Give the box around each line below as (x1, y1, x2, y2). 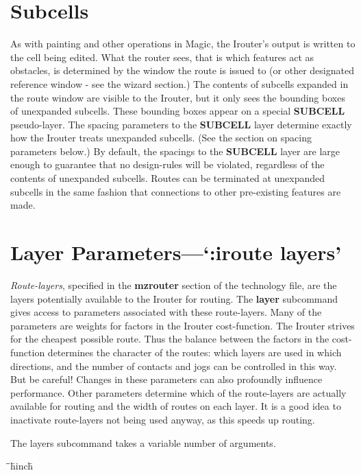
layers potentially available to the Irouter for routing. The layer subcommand (10, 291, 338, 305)
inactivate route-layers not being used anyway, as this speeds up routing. (10, 412, 315, 426)
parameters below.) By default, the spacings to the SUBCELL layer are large (10, 143, 340, 158)
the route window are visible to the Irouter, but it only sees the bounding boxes (10, 90, 345, 104)
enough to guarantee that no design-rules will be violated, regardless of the (10, 157, 325, 172)
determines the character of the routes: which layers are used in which (47, 345, 342, 359)
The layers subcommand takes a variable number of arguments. (10, 435, 276, 450)
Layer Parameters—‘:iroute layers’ (10, 238, 342, 266)
